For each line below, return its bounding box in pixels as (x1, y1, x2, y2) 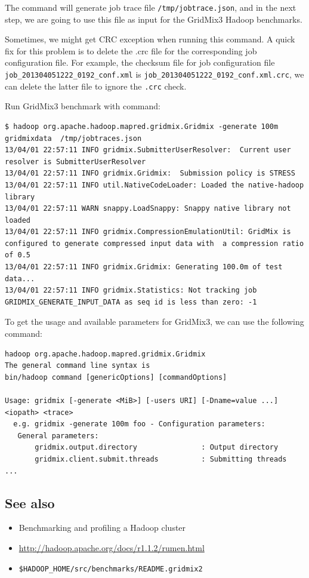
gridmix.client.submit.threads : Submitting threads (35, 454, 287, 463)
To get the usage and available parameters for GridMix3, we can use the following (5, 315, 304, 328)
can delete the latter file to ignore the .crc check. (5, 79, 187, 92)
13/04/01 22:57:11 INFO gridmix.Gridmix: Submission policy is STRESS (5, 169, 295, 178)
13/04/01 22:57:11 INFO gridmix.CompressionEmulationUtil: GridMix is (5, 227, 291, 236)
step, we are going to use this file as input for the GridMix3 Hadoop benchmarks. (5, 13, 302, 25)
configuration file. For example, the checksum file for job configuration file (5, 56, 275, 69)
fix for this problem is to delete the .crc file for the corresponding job (5, 44, 257, 57)
